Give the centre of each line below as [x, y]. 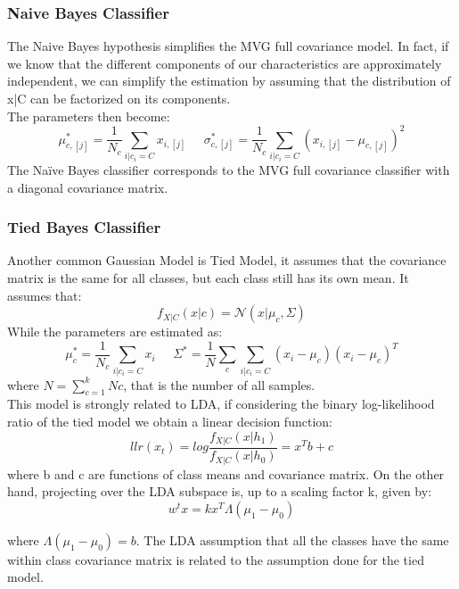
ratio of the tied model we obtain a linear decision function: [170, 421]
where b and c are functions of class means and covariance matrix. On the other [226, 473]
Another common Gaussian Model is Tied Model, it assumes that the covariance [227, 260]
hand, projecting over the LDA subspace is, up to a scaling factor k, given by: [220, 491]
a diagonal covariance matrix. [88, 187]
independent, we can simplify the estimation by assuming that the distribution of [229, 81]
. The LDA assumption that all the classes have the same [292, 539]
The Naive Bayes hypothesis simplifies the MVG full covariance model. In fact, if [228, 46]
